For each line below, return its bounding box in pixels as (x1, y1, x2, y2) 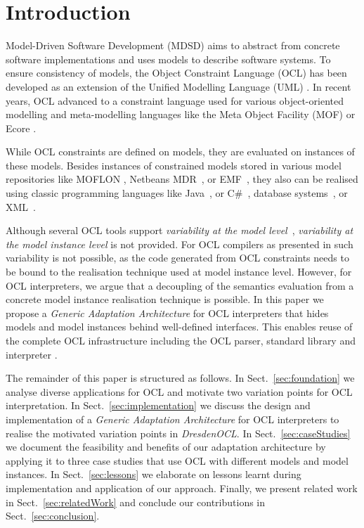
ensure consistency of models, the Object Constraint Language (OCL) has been (6, 65, 347, 80)
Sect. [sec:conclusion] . (6, 508, 100, 523)
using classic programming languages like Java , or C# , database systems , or (6, 186, 348, 200)
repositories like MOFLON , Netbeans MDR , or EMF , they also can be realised (6, 172, 358, 186)
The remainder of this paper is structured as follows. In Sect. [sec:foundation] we (6, 371, 355, 385)
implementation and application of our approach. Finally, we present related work (6, 480, 358, 495)
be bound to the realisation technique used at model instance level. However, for (6, 264, 352, 279)
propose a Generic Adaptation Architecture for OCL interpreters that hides (6, 305, 329, 320)
